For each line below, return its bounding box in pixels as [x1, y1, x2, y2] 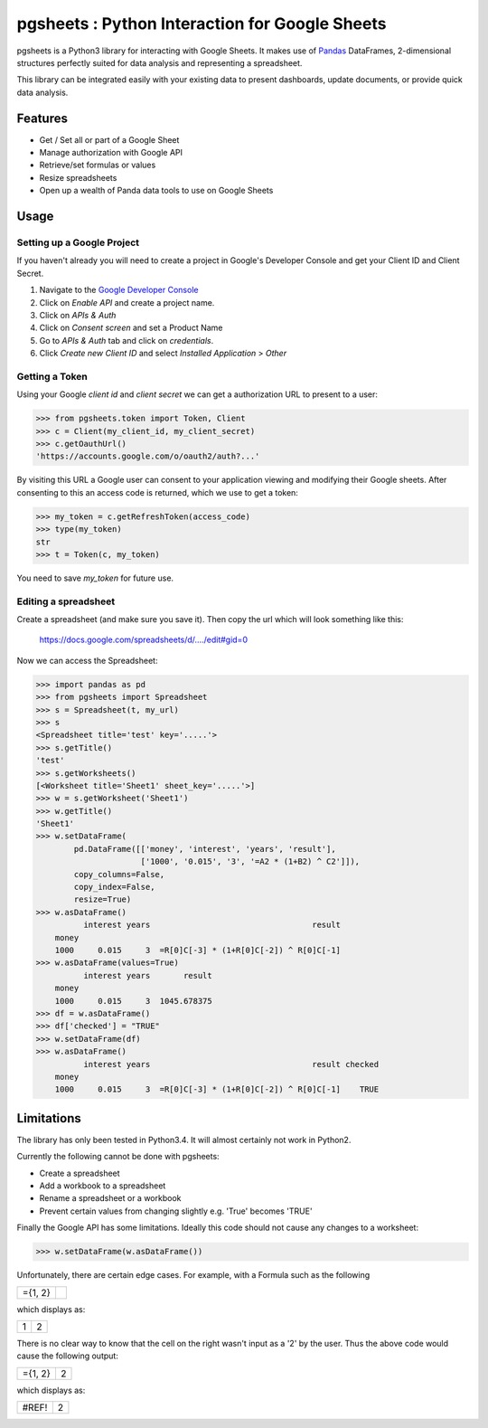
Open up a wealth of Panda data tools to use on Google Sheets [39, 185, 274, 196]
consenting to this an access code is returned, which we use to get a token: [16, 487, 298, 497]
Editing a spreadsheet [16, 595, 116, 608]
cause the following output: [16, 1350, 119, 1361]
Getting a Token [16, 370, 88, 383]
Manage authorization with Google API [39, 147, 183, 158]
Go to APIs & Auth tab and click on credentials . [39, 335, 214, 345]
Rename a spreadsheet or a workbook [39, 1193, 182, 1204]
